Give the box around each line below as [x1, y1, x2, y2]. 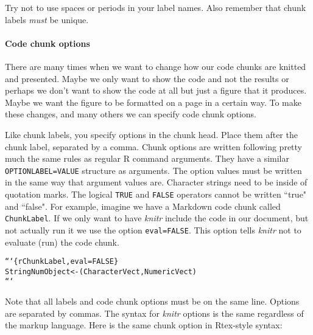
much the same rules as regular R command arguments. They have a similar [5, 152, 289, 165]
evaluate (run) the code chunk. [5, 235, 119, 248]
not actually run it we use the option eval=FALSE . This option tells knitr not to [5, 223, 301, 236]
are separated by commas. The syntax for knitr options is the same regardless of [5, 306, 304, 319]
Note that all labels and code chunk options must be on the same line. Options [5, 295, 300, 308]
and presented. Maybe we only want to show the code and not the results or [5, 72, 289, 85]
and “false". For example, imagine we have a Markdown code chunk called [5, 199, 281, 212]
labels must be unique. [5, 13, 89, 26]
